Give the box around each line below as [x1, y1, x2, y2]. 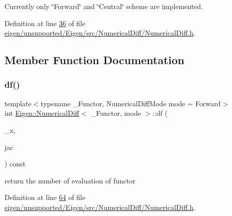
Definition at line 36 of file [5, 18, 86, 28]
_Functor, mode [91, 108, 141, 118]
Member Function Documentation [5, 52, 185, 68]
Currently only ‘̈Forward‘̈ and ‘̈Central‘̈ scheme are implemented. [5, 1, 203, 11]
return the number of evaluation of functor [5, 175, 136, 185]
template [5, 98, 32, 108]
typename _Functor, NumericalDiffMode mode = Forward [41, 98, 221, 108]
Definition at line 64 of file [5, 192, 86, 202]
